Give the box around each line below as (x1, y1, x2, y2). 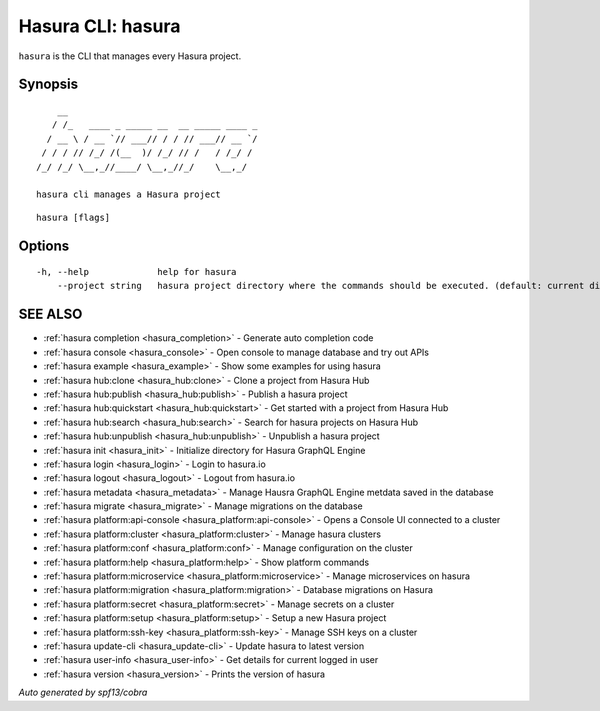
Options (18, 237, 70, 254)
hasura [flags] (36, 211, 111, 223)
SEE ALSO (18, 306, 83, 323)
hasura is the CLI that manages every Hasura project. (18, 50, 242, 62)
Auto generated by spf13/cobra (18, 686, 148, 699)
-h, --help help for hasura (36, 266, 237, 278)
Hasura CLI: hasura (18, 15, 181, 37)
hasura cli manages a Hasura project (36, 189, 222, 200)
